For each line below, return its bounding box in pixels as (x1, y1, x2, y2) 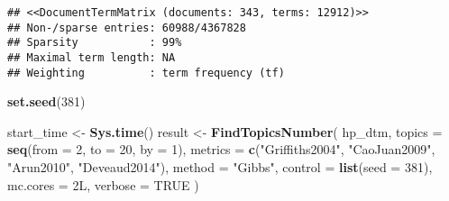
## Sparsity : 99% (7, 36, 182, 50)
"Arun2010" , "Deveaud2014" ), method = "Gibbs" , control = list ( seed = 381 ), (7, 158, 433, 177)
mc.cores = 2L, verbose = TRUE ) (7, 175, 199, 194)
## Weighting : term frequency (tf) (7, 66, 285, 79)
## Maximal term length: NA (7, 50, 176, 64)
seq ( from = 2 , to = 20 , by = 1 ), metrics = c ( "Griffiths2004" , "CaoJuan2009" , (7, 140, 435, 159)
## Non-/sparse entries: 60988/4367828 (7, 21, 246, 34)
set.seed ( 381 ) (7, 92, 86, 111)
